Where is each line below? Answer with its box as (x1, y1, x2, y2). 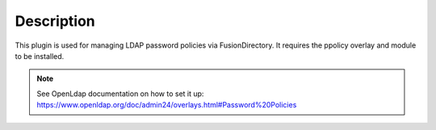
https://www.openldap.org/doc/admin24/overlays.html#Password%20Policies (36, 100, 297, 110)
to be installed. (15, 51, 65, 61)
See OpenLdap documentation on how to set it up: (36, 89, 204, 99)
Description (15, 12, 96, 30)
